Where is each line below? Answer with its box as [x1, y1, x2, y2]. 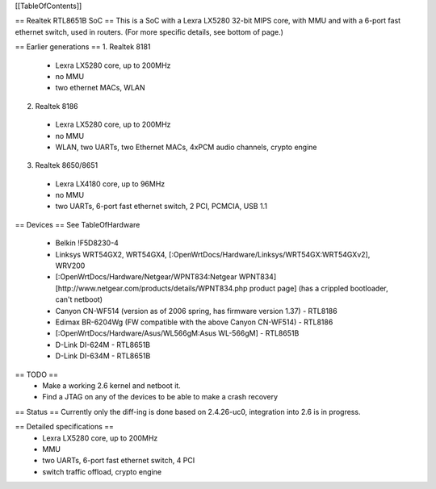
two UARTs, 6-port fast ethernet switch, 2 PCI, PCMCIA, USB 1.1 [55, 202, 268, 211]
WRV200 [55, 261, 86, 270]
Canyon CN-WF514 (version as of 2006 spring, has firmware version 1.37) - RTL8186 [55, 306, 338, 316]
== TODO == [15, 370, 59, 379]
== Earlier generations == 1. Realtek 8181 [15, 42, 151, 52]
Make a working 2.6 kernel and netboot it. [42, 380, 181, 391]
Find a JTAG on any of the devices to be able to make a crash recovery [42, 392, 279, 402]
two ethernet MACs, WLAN [55, 83, 145, 93]
